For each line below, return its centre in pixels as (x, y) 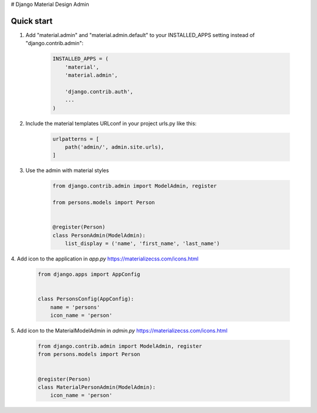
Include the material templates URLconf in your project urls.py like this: (111, 123)
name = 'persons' (75, 307)
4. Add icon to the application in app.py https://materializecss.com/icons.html (105, 259)
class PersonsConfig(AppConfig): (86, 299)
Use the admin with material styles (67, 171)
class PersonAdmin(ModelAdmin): (99, 235)
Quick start (32, 21)
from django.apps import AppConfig (89, 275)
